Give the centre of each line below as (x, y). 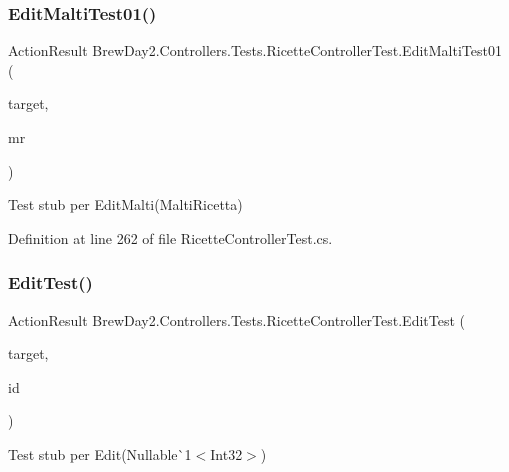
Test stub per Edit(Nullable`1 (100, 453)
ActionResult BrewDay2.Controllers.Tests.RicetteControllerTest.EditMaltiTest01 (255, 50)
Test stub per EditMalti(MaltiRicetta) (125, 204)
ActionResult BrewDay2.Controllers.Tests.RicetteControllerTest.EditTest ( (237, 319)
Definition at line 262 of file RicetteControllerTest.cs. (170, 237)
